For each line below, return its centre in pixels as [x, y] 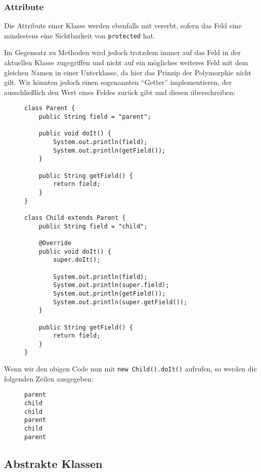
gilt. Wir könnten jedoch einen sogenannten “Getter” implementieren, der [118, 82]
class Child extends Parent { [75, 218]
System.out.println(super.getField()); [120, 302]
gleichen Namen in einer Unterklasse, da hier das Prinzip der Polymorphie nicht [128, 72]
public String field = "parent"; [95, 117]
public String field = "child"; [93, 226]
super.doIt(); [77, 260]
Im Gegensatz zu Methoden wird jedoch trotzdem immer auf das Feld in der [122, 52]
